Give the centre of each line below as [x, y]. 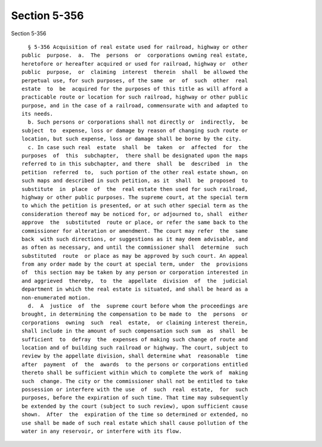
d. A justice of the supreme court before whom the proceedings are [138, 306]
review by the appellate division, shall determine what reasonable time [135, 356]
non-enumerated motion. [56, 298]
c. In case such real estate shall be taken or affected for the [138, 147]
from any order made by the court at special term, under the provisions [135, 264]
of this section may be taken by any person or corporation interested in [135, 272]
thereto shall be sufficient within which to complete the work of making [135, 373]
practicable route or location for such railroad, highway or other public [135, 97]
